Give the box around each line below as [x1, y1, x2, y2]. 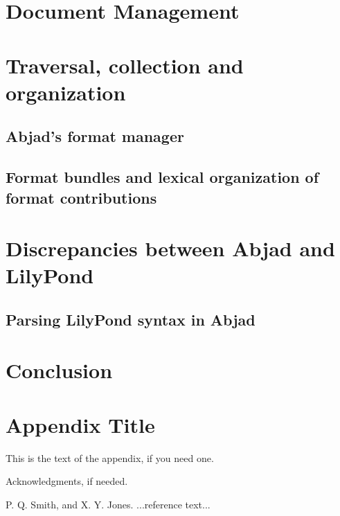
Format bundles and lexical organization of [6, 166, 319, 188]
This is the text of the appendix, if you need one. [6, 450, 214, 465]
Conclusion [6, 356, 113, 384]
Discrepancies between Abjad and [6, 234, 335, 263]
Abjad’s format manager [6, 125, 184, 147]
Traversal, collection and [6, 51, 244, 79]
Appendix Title [6, 410, 155, 438]
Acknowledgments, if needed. [6, 474, 128, 488]
